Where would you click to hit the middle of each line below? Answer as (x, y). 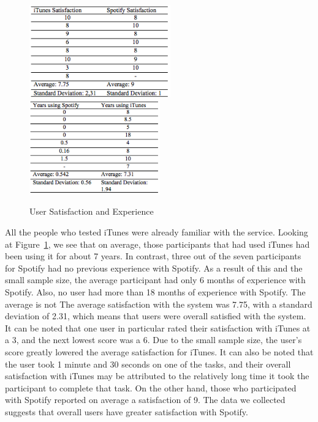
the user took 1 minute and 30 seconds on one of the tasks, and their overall (148, 364)
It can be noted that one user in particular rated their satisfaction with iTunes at (158, 328)
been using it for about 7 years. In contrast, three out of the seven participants (153, 256)
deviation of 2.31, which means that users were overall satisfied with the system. (156, 316)
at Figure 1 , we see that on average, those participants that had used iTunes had (157, 244)
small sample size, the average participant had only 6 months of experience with (155, 280)
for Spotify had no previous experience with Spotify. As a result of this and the (154, 268)
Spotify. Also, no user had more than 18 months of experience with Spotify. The (155, 292)
